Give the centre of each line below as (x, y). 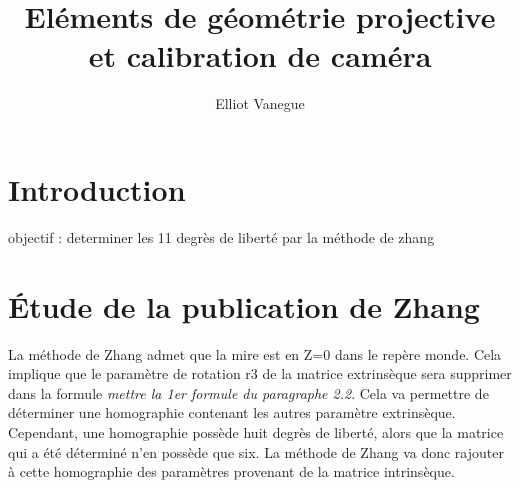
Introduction (97, 188)
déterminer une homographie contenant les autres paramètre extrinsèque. (232, 412)
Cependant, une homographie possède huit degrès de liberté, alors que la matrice (256, 431)
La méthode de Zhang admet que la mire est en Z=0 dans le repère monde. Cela (255, 353)
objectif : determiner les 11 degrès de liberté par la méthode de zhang (221, 236)
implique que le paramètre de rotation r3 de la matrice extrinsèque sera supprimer (260, 373)
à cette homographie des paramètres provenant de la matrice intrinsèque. (231, 471)
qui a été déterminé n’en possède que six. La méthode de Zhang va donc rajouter (256, 451)
